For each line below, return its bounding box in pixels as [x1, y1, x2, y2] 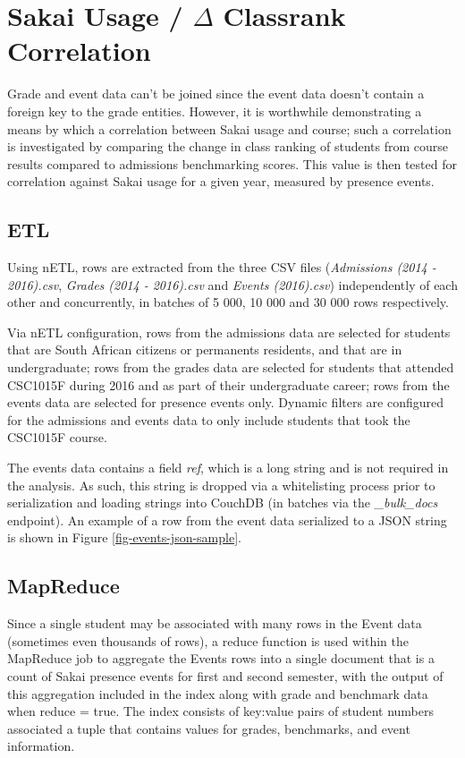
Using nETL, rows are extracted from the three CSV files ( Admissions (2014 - [7, 258, 436, 277]
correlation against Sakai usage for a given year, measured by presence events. [7, 172, 435, 191]
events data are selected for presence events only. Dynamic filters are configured [7, 393, 444, 412]
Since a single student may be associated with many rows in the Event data [7, 614, 422, 633]
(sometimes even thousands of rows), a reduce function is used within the [7, 631, 409, 650]
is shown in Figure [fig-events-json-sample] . [7, 528, 241, 547]
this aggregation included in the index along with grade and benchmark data [7, 684, 428, 703]
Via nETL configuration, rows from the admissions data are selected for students [7, 322, 451, 341]
